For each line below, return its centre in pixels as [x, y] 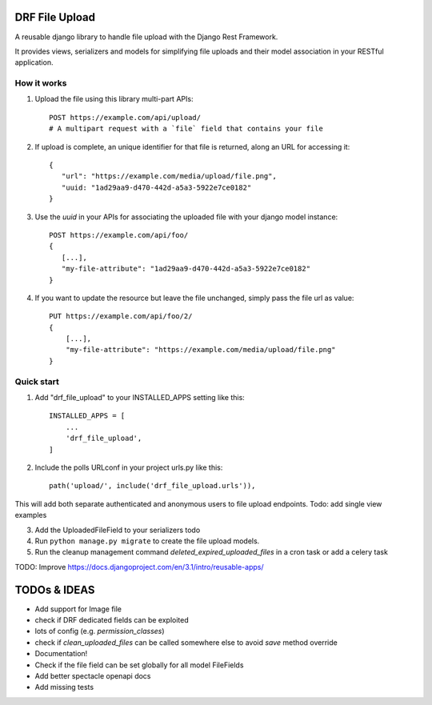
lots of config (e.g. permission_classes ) [100, 631]
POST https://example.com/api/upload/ [125, 117]
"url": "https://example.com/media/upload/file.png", [169, 176]
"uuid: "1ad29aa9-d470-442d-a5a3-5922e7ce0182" [156, 187]
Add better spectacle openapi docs [93, 675]
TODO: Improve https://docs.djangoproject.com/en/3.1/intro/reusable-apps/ [139, 567]
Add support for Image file [78, 609]
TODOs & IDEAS [55, 589]
